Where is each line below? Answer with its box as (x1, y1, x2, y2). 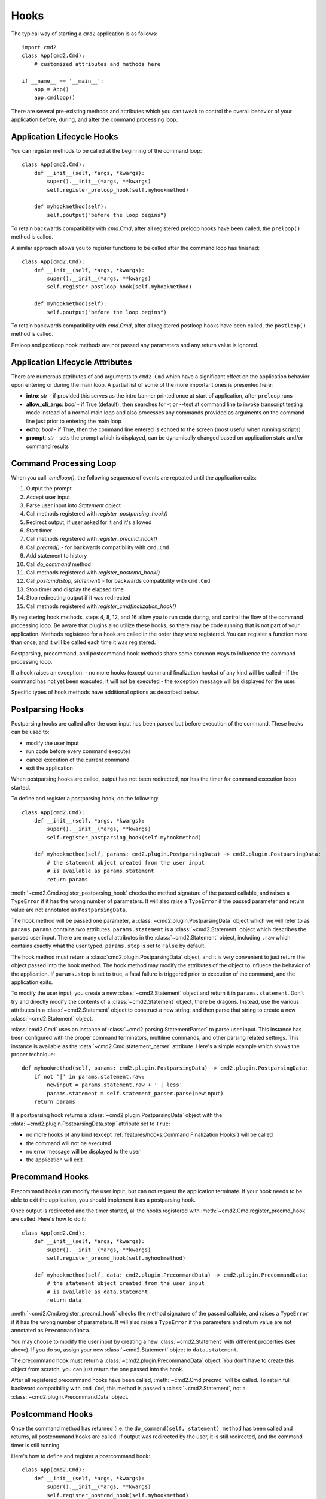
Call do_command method (26, 561, 91, 568)
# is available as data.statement (47, 1288, 148, 1295)
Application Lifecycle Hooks (11, 131, 118, 142)
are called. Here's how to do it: (11, 1215, 87, 1223)
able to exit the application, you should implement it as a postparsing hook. (11, 1196, 196, 1203)
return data (47, 1296, 82, 1304)
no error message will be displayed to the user (26, 1148, 141, 1155)
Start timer (26, 527, 53, 534)
